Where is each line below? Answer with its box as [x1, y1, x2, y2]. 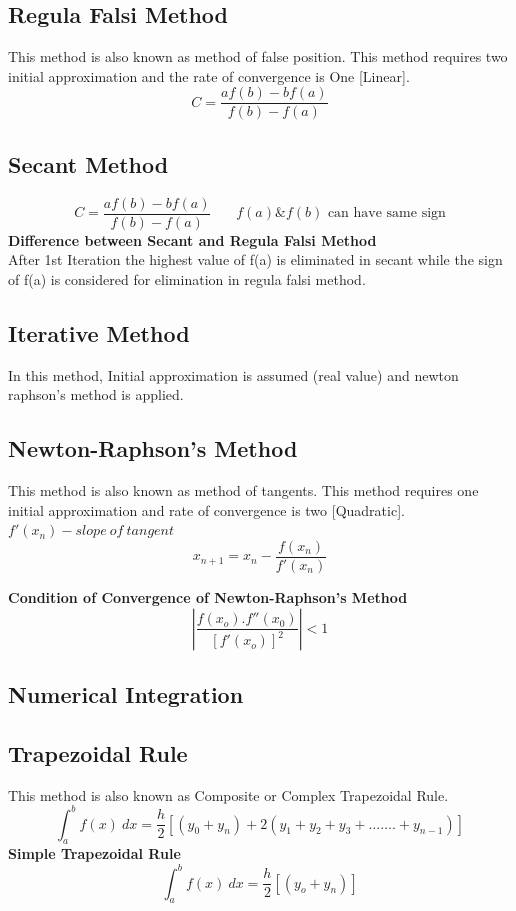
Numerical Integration [8, 678, 244, 709]
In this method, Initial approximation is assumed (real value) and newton [8, 364, 459, 385]
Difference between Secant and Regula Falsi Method [8, 229, 377, 250]
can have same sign [327, 206, 446, 221]
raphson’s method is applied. [8, 384, 184, 405]
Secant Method [8, 148, 169, 179]
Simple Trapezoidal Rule [8, 843, 181, 864]
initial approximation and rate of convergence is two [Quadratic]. [8, 499, 405, 520]
